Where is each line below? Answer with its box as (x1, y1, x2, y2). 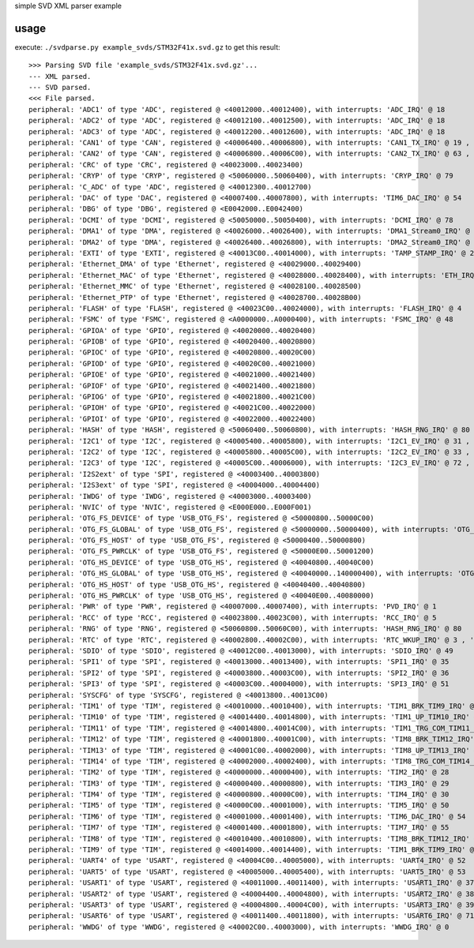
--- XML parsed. (28, 72, 92, 81)
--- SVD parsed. (28, 83, 92, 92)
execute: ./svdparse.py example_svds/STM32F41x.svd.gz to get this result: (14, 42, 280, 51)
